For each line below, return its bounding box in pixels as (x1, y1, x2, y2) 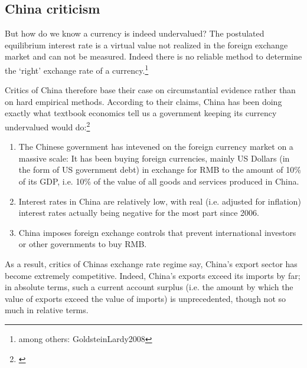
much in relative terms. (5, 304, 89, 316)
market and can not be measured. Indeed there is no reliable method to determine (5, 50, 302, 63)
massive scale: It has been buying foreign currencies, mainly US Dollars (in (18, 152, 290, 164)
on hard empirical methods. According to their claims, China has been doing (5, 95, 282, 107)
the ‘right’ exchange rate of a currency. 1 (5, 62, 149, 76)
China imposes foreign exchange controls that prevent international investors (18, 226, 296, 238)
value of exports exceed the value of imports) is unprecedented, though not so (5, 292, 286, 304)
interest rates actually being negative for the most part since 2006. (18, 206, 260, 219)
